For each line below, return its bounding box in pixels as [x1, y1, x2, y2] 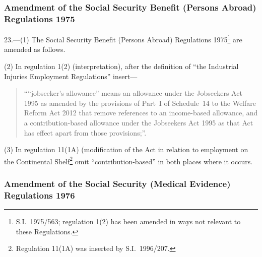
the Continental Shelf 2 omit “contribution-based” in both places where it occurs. [4, 154, 253, 166]
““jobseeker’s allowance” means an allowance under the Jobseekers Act [24, 88, 242, 98]
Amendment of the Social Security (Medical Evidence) [4, 177, 231, 189]
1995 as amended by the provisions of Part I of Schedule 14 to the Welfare [24, 97, 256, 108]
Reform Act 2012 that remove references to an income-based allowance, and [24, 107, 258, 118]
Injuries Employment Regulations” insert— [4, 71, 138, 81]
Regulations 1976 [4, 188, 75, 201]
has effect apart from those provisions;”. [24, 127, 147, 138]
